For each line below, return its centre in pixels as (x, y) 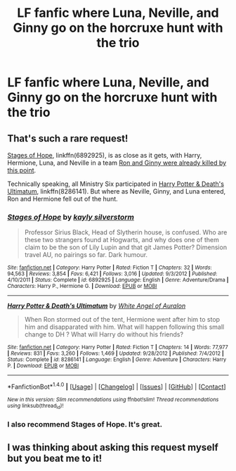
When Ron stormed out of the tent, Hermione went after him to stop (122, 320)
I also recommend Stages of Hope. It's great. (85, 425)
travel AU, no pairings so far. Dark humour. (86, 255)
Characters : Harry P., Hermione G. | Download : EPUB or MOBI (82, 287)
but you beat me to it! (55, 458)
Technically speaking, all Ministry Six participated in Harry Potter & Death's (116, 184)
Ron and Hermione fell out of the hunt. (63, 199)
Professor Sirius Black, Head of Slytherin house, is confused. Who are (126, 232)
